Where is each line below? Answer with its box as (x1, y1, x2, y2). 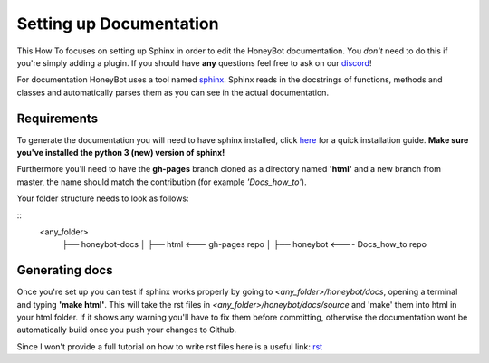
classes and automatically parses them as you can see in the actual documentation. (16, 87, 330, 98)
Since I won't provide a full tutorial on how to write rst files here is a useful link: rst (16, 340, 323, 352)
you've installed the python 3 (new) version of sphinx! (16, 148, 225, 158)
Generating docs (16, 263, 113, 278)
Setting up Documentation (16, 14, 219, 33)
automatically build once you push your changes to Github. (16, 324, 237, 335)
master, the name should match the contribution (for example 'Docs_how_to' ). (16, 177, 307, 187)
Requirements (16, 110, 99, 126)
